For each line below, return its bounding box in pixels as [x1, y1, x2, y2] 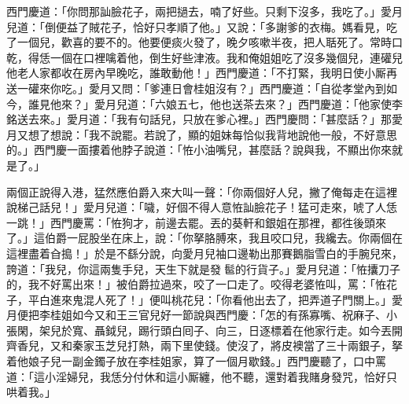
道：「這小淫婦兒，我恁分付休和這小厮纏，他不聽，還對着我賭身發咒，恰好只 [6, 368, 397, 384]
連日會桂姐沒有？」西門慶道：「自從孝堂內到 [160, 79, 386, 96]
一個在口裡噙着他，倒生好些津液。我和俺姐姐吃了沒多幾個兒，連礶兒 [50, 49, 403, 65]
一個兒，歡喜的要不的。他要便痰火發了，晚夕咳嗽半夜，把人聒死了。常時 [17, 34, 392, 50]
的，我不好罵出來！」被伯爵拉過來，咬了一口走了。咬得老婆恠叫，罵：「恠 [6, 276, 386, 292]
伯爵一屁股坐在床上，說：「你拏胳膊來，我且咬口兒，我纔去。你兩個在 [44, 230, 403, 246]
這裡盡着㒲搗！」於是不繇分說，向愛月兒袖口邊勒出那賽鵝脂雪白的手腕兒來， [6, 244, 403, 261]
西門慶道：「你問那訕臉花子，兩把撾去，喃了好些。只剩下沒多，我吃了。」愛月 [6, 3, 403, 19]
